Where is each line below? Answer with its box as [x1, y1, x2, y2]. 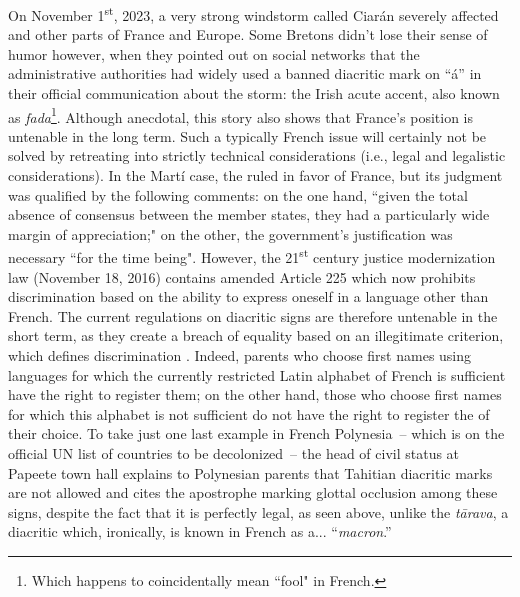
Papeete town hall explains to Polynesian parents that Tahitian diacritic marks [8, 462, 493, 483]
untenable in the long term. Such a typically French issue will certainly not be [8, 125, 487, 146]
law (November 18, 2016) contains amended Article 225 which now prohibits [8, 266, 476, 287]
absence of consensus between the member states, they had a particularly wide [8, 204, 490, 225]
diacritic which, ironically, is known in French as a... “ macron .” [8, 521, 392, 542]
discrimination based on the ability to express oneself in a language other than [8, 286, 489, 307]
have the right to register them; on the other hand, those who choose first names [8, 384, 502, 405]
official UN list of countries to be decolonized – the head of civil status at [8, 443, 460, 464]
